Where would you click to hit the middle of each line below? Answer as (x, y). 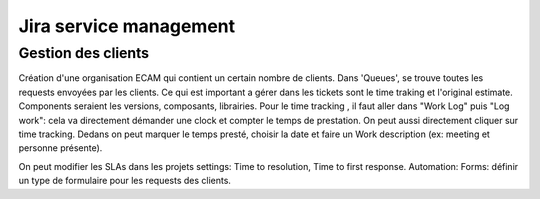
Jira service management (127, 26)
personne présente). (60, 148)
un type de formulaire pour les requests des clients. (125, 181)
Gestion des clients (84, 53)
